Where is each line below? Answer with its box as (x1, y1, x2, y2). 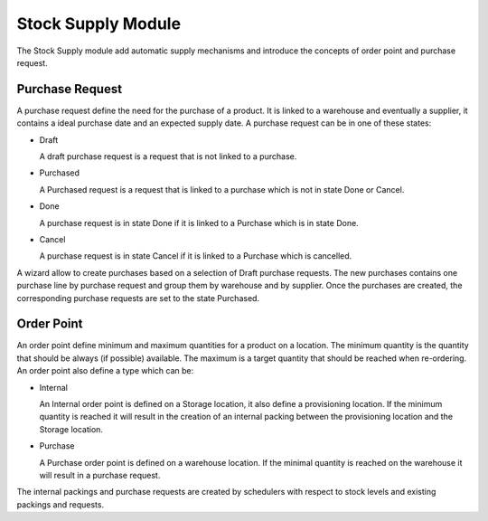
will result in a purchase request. (39, 469, 161, 480)
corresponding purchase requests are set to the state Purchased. (16, 292, 260, 303)
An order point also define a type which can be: (16, 365, 194, 376)
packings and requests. (16, 498, 104, 510)
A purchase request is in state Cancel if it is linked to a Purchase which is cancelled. (39, 251, 352, 261)
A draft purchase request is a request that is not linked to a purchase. (39, 151, 297, 162)
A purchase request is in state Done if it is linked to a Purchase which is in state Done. (39, 217, 359, 228)
